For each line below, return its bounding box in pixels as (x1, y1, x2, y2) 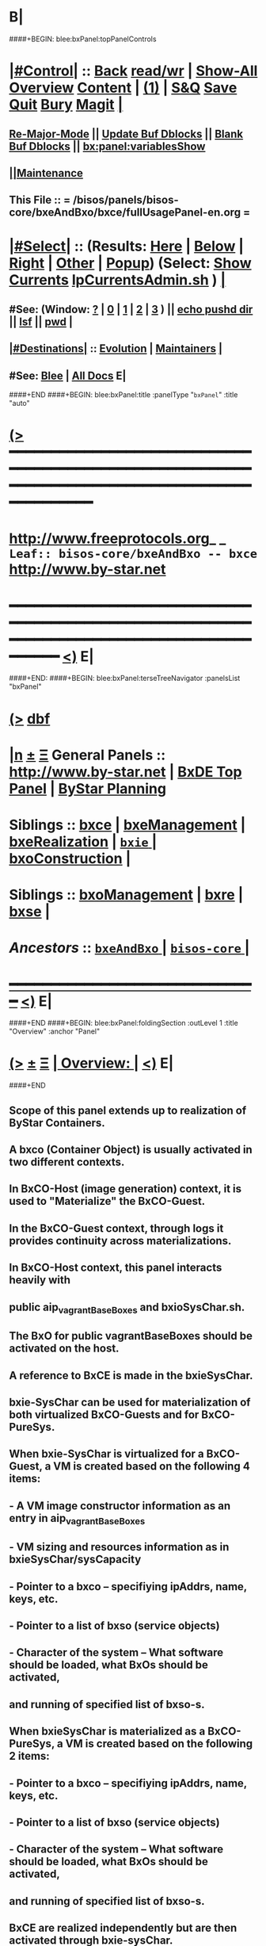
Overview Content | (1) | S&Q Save (9, 79, 237, 97)
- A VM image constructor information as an (9, 1499, 231, 1512)
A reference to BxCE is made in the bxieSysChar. (9, 1368, 253, 1382)
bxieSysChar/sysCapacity (9, 1553, 142, 1566)
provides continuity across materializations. (9, 1233, 232, 1248)
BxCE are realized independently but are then (9, 1921, 237, 1935)
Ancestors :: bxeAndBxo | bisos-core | (9, 939, 250, 957)
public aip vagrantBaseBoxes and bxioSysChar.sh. (9, 1300, 245, 1316)
